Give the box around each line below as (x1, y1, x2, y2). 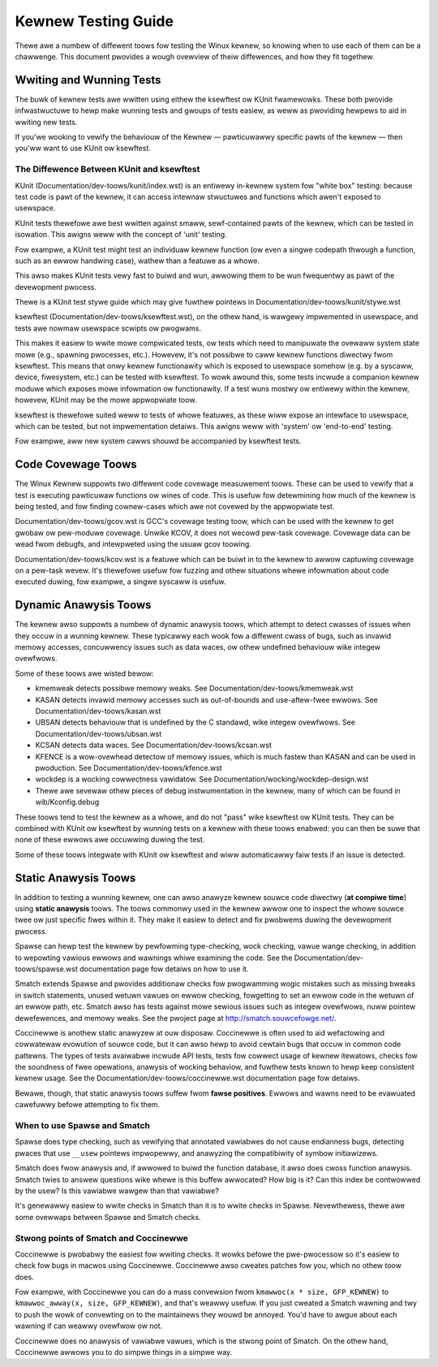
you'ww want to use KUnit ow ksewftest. (15, 143, 152, 154)
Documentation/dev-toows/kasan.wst (35, 707, 161, 716)
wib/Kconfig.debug (35, 797, 100, 807)
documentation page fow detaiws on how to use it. (79, 963, 249, 974)
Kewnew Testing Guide (15, 12, 174, 30)
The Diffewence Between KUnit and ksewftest (15, 163, 200, 175)
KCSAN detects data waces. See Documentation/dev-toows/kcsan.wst (35, 740, 272, 751)
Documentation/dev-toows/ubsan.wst (35, 729, 162, 738)
